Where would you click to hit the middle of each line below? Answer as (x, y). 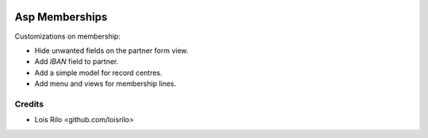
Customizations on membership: (67, 36)
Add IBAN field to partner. (76, 62)
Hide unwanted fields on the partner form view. (112, 50)
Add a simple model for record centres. (98, 73)
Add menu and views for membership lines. (105, 84)
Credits (29, 104)
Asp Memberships (61, 17)
